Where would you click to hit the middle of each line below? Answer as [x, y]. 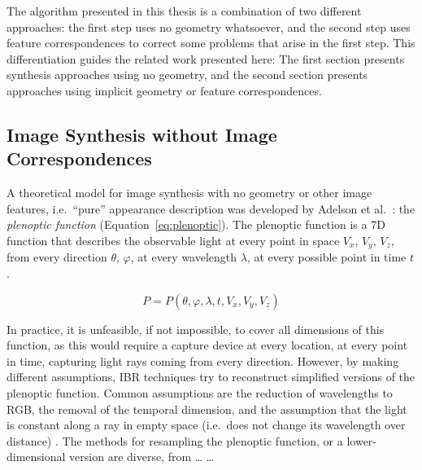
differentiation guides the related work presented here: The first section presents [206, 58]
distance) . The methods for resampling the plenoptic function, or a [175, 440]
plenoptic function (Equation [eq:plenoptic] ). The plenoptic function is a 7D [196, 224]
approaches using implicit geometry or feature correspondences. [164, 90]
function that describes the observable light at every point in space [173, 240]
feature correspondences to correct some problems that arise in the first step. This [211, 43]
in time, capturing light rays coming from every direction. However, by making [203, 360]
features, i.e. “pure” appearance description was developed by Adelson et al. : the [211, 208]
